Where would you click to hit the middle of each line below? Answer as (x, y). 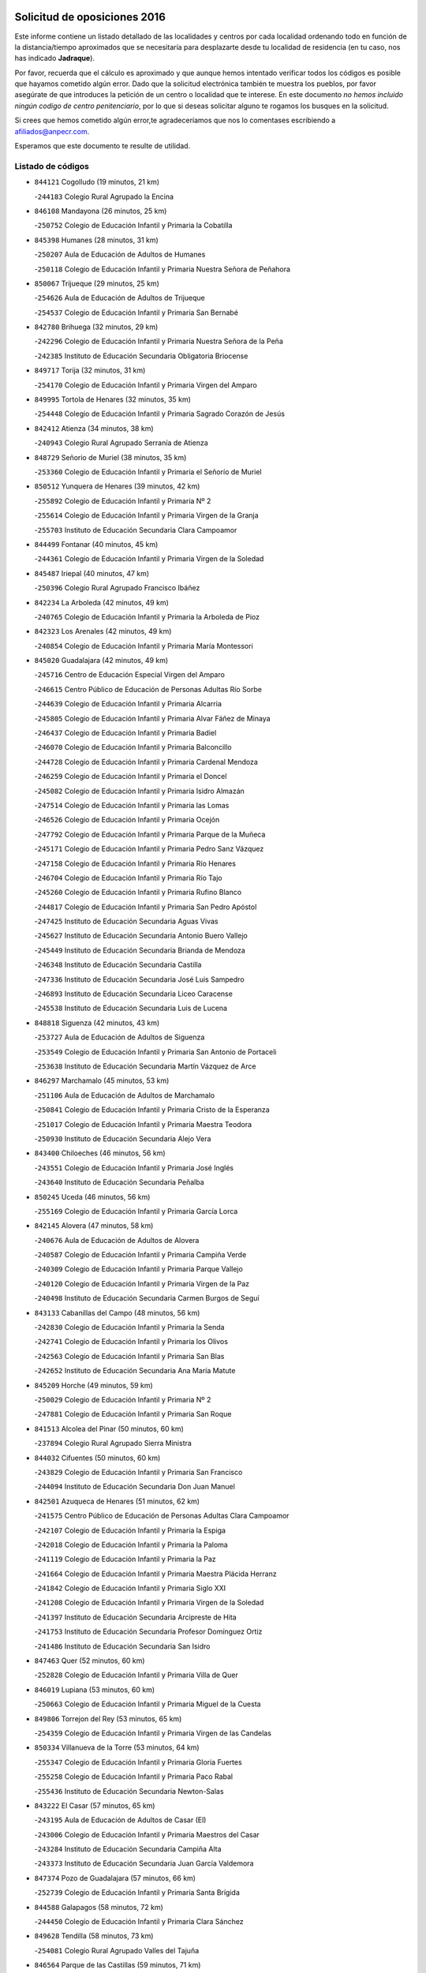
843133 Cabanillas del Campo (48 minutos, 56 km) (117, 1312)
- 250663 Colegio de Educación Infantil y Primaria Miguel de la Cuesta (148, 1704)
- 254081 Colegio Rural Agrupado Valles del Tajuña (117, 1950)
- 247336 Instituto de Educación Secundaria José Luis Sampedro (139, 979)
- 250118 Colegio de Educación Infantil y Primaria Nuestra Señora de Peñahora (163, 269)
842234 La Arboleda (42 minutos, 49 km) (102, 602)
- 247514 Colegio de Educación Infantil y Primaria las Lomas (132, 805)
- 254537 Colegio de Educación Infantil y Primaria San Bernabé (136, 313)
